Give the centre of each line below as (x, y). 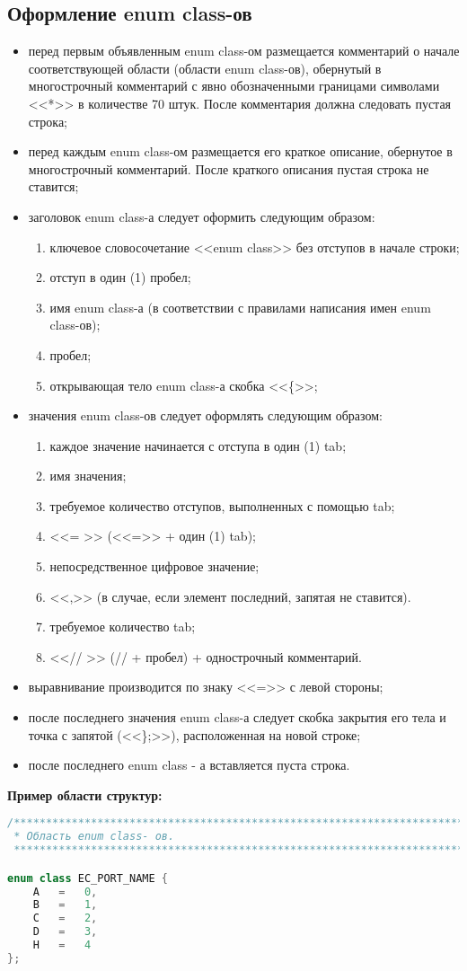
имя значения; (88, 476)
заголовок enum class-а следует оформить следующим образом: (202, 216)
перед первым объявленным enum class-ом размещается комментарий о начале (244, 51)
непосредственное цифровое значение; (154, 566)
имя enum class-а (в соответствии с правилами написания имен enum (240, 307)
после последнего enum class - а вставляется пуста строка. (189, 765)
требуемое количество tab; (123, 627)
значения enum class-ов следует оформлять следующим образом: (205, 415)
